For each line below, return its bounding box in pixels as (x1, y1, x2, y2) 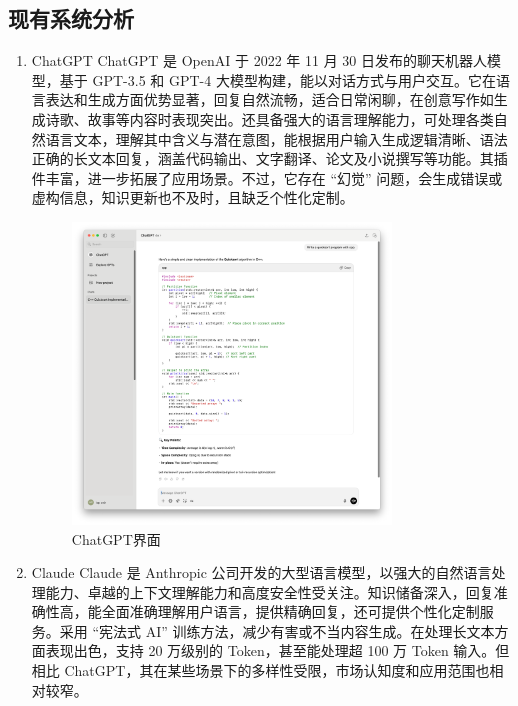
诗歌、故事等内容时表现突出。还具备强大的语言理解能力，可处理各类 (45, 108, 494, 129)
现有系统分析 (8, 3, 134, 34)
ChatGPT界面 (71, 528, 161, 549)
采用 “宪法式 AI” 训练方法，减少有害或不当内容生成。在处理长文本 (59, 620, 495, 641)
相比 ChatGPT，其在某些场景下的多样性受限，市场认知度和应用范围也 (31, 660, 490, 681)
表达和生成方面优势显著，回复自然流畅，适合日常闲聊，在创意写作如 (45, 89, 494, 110)
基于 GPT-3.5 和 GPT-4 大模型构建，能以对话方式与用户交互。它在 (59, 69, 496, 90)
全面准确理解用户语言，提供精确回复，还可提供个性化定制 (101, 601, 480, 622)
